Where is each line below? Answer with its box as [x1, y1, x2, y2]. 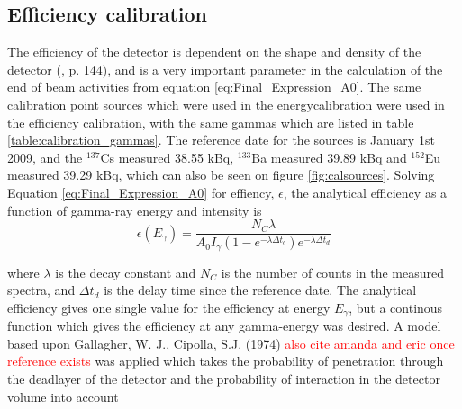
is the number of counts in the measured [221, 262, 445, 281]
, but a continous [349, 298, 443, 316]
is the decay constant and [55, 262, 196, 281]
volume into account [7, 387, 119, 405]
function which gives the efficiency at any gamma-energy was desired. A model [7, 316, 441, 335]
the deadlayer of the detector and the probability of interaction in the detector [7, 369, 440, 387]
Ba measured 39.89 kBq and [251, 147, 407, 166]
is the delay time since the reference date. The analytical [104, 280, 417, 299]
